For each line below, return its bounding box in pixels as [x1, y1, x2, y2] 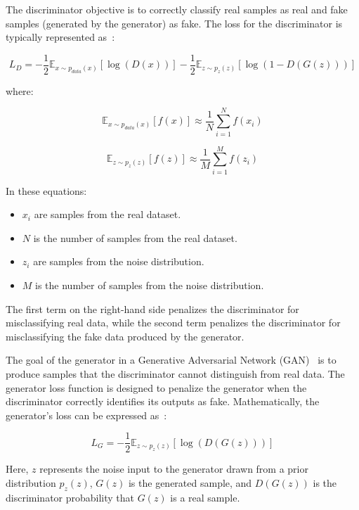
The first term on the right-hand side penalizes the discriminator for [6, 301, 299, 316]
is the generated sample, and [128, 476, 252, 490]
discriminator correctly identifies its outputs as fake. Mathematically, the [6, 394, 320, 409]
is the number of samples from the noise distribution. [35, 278, 264, 293]
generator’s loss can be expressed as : [6, 407, 167, 422]
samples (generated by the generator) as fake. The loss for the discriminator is [6, 15, 343, 30]
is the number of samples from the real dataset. [33, 230, 237, 245]
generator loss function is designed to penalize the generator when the [6, 380, 307, 395]
